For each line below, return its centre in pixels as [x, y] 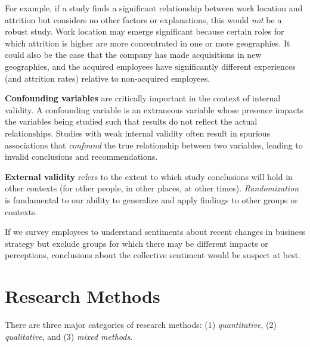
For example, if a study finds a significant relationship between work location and [154, 8]
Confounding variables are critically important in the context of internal [143, 98]
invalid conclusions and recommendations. [81, 157]
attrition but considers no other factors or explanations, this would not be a [143, 19]
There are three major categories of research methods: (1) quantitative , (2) [141, 324]
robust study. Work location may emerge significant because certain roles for [145, 31]
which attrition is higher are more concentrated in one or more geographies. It [148, 43]
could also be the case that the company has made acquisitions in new [133, 55]
